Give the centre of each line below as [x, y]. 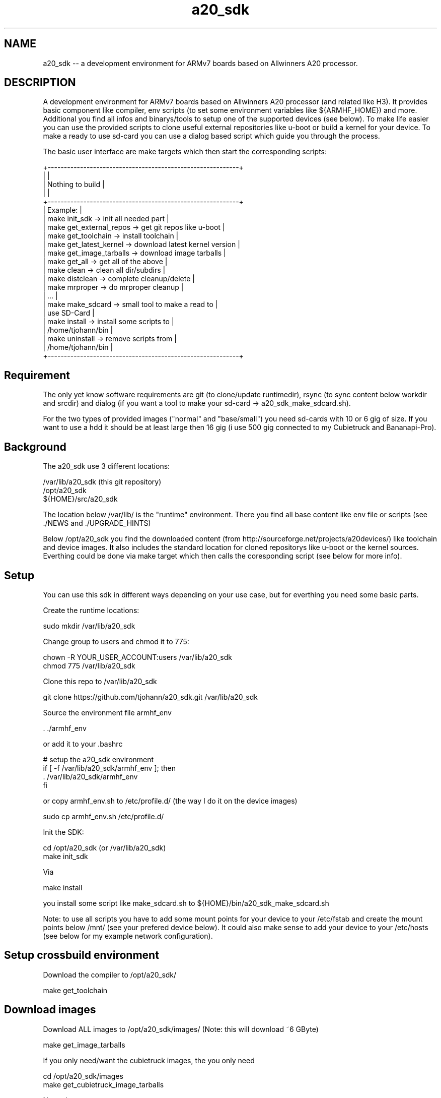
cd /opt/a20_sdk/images [83, 1076]
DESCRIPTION [40, 83]
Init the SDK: [63, 832]
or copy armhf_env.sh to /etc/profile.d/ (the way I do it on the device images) [170, 801]
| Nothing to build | [74, 185]
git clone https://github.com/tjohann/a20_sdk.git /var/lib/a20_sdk [150, 697]
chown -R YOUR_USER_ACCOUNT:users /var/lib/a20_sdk [137, 657]
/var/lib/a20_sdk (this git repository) [102, 482]
